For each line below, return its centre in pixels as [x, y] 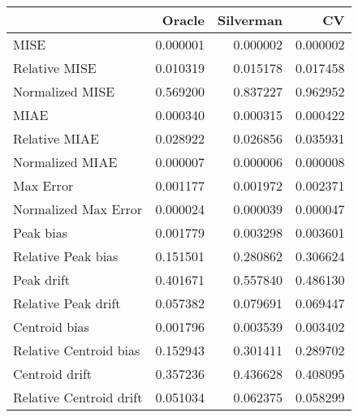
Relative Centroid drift [78, 397]
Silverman [250, 20]
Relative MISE [55, 68]
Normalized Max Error [78, 209]
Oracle [183, 20]
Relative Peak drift [67, 303]
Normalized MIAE [65, 162]
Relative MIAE [56, 138]
